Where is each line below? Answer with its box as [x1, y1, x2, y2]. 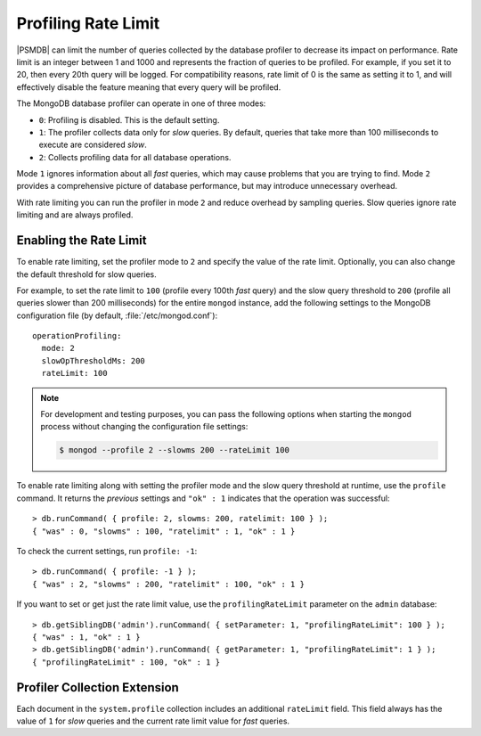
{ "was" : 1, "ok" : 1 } [32, 632, 141, 642]
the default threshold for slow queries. [16, 268, 158, 280]
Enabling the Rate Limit [16, 233, 147, 249]
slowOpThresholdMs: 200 [41, 356, 146, 365]
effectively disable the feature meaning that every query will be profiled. [16, 81, 281, 93]
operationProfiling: [32, 331, 122, 341]
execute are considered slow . [38, 139, 147, 151]
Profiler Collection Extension [16, 680, 180, 695]
